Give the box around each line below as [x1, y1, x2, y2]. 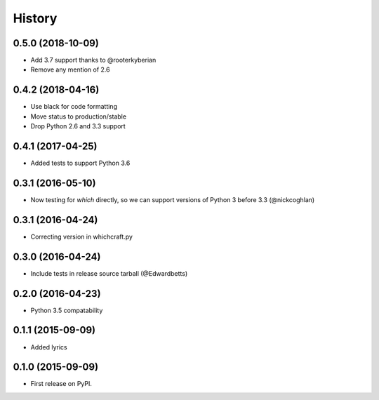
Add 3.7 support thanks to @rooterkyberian [30, 56, 157, 65]
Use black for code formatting [30, 102, 117, 111]
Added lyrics [30, 342, 67, 351]
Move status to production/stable [30, 112, 126, 121]
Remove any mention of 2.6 [30, 65, 110, 74]
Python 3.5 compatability [30, 306, 103, 314]
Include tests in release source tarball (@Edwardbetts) [30, 269, 188, 277]
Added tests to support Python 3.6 [30, 159, 131, 168]
